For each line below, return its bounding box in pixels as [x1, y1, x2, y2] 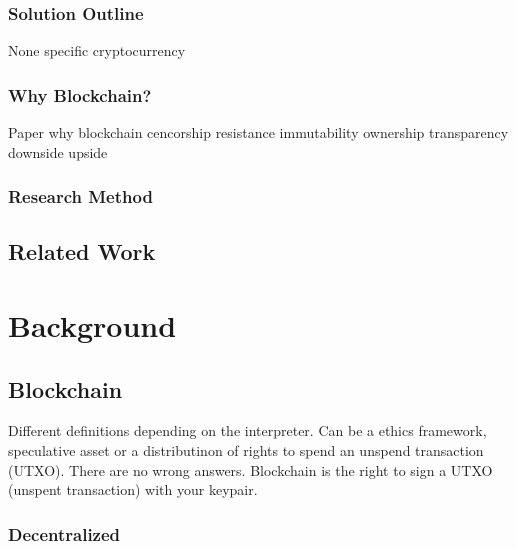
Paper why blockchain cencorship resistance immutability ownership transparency [8, 122, 509, 143]
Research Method [8, 184, 153, 209]
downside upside [8, 141, 108, 162]
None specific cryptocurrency [8, 40, 186, 61]
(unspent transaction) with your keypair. [8, 479, 258, 500]
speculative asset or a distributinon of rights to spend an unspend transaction [8, 440, 484, 461]
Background [8, 305, 177, 346]
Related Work [8, 236, 156, 267]
